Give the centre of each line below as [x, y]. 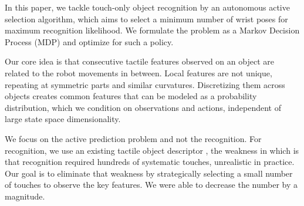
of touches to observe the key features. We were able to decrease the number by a [151, 185]
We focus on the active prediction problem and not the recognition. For [133, 138]
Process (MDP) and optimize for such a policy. [89, 41]
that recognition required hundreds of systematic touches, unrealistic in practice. [150, 162]
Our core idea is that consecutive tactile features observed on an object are [139, 61]
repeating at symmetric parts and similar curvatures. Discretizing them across [145, 84]
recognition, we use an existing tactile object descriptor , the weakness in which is [152, 150]
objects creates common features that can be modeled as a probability [131, 96]
